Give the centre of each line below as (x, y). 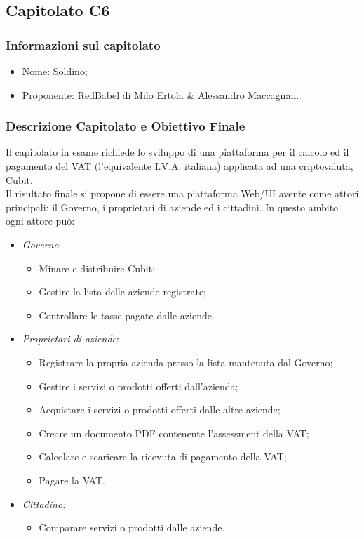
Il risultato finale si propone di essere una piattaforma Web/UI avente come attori (182, 193)
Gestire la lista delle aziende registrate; (123, 292)
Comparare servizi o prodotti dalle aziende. (132, 527)
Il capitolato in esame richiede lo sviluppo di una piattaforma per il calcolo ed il (177, 152)
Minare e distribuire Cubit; (97, 268)
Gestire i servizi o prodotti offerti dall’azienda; (139, 386)
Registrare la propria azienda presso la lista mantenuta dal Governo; (186, 362)
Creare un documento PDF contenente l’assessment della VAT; (174, 433)
